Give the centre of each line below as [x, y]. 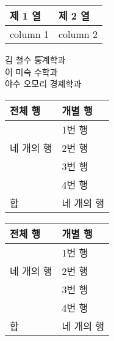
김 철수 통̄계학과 [35, 59]
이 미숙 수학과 [31, 71]
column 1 [30, 34]
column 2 [78, 34]
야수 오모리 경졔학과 [43, 84]
